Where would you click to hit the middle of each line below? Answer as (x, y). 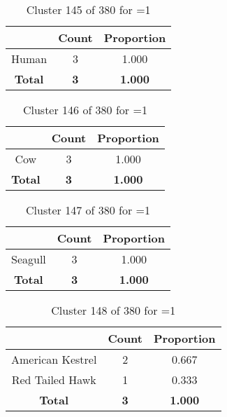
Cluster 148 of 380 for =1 (113, 310)
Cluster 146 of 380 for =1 (85, 110)
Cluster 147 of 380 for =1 (88, 210)
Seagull (29, 259)
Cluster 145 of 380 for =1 (88, 9)
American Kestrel (54, 359)
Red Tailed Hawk (54, 380)
